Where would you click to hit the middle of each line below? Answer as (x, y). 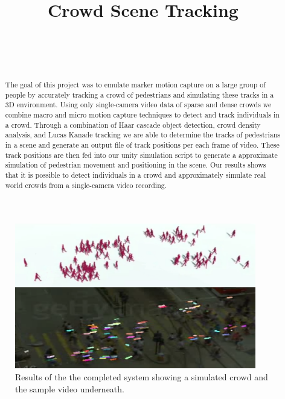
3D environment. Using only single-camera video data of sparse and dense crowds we (138, 105)
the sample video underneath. (70, 388)
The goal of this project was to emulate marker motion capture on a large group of (135, 85)
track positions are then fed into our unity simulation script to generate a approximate (141, 155)
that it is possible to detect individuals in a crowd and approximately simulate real (136, 175)
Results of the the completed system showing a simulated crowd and (142, 376)
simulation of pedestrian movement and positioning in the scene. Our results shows (136, 165)
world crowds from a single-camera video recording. (86, 185)
